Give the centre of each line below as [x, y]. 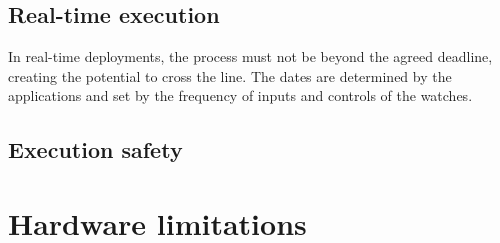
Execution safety [95, 149]
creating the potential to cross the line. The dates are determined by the [230, 75]
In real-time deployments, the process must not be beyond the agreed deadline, [250, 56]
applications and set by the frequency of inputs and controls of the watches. [240, 95]
